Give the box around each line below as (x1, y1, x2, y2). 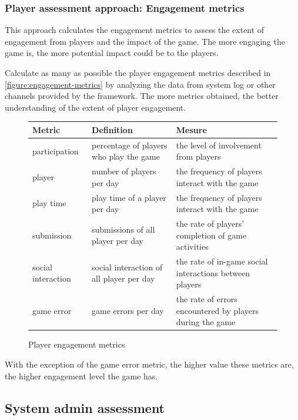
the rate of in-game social (176, 255, 268, 267)
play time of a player (92, 191, 166, 203)
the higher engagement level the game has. (5, 369, 158, 382)
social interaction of (92, 260, 163, 273)
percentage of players (92, 138, 168, 151)
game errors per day (92, 304, 164, 316)
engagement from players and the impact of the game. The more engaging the (5, 35, 285, 47)
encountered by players (176, 304, 259, 316)
